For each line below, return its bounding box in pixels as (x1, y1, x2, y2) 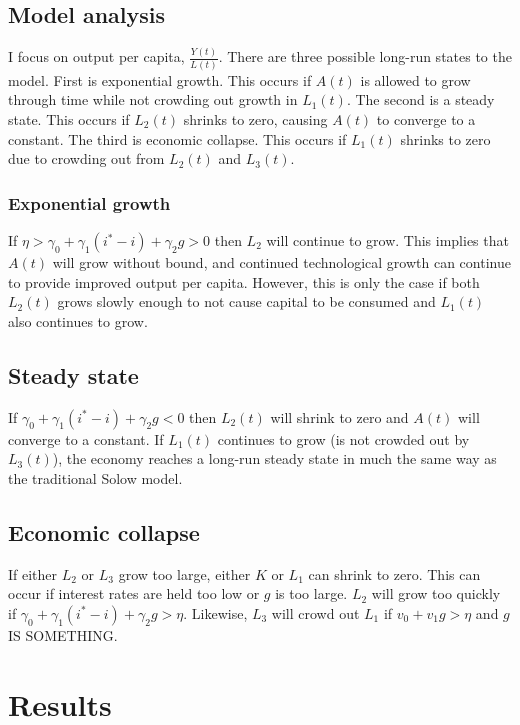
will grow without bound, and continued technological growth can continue (52, 252, 511, 273)
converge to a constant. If (8, 428, 164, 449)
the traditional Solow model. (8, 467, 183, 488)
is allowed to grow (360, 69, 471, 90)
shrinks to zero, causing (183, 109, 328, 130)
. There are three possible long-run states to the (218, 46, 512, 67)
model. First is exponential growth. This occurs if (8, 69, 312, 90)
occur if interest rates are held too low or (8, 583, 260, 604)
